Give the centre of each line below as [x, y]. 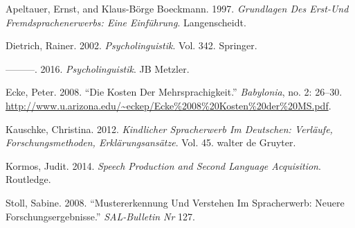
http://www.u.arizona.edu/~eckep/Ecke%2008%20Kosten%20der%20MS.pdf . [169, 105]
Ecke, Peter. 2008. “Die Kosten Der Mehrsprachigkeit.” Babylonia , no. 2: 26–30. [174, 92]
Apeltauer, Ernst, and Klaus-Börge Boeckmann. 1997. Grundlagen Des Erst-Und [177, 8]
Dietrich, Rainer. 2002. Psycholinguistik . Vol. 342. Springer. [131, 45]
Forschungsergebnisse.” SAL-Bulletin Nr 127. [100, 216]
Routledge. [28, 179]
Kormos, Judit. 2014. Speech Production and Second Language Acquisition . [163, 165]
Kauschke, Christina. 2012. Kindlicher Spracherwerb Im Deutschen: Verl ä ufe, [169, 129]
